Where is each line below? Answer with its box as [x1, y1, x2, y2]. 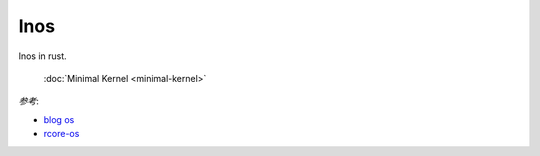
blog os [43, 113, 75, 125]
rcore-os [43, 128, 80, 140]
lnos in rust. [18, 50, 67, 62]
